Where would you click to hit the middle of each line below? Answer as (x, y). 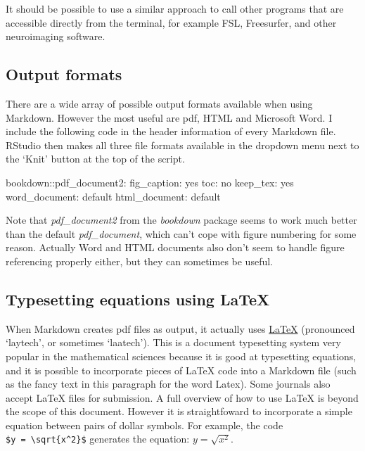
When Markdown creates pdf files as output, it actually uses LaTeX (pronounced (180, 328)
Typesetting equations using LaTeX (138, 299)
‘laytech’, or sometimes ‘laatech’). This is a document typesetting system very (173, 342)
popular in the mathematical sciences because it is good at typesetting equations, (181, 356)
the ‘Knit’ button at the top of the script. (95, 159)
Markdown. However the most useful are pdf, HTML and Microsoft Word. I (169, 117)
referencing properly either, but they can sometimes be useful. (139, 261)
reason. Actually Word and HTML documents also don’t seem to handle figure (175, 247)
